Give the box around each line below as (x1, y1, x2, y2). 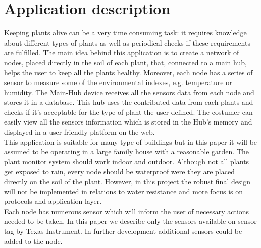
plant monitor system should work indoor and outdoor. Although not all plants (4, 156, 249, 167)
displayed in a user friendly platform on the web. (4, 127, 155, 137)
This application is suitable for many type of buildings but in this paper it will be (4, 136, 257, 147)
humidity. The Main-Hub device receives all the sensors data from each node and (4, 87, 254, 97)
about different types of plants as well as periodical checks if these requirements (4, 37, 250, 48)
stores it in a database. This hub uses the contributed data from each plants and (4, 97, 253, 107)
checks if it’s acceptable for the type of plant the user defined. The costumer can (4, 106, 253, 117)
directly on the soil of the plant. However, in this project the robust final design (4, 176, 251, 187)
